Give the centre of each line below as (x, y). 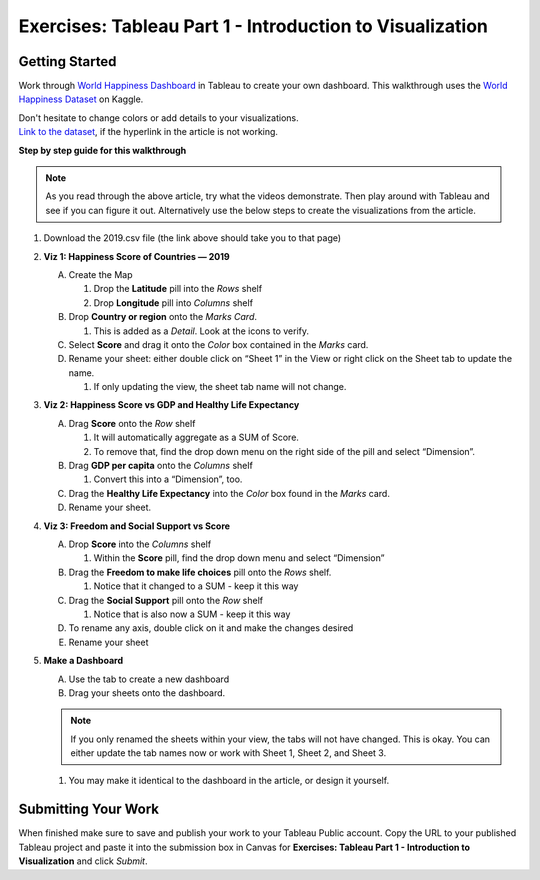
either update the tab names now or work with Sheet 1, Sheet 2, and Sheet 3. (228, 753)
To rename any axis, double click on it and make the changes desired (211, 628)
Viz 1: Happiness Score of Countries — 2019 (136, 256)
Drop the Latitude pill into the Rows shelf (178, 289)
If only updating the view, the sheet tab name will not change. (220, 387)
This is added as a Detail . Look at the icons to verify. (201, 331)
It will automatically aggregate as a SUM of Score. (196, 437)
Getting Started (67, 61)
